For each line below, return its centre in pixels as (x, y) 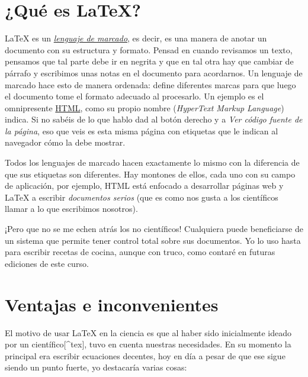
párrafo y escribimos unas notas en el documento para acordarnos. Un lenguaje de (154, 72)
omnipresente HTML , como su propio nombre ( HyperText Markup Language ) (145, 107)
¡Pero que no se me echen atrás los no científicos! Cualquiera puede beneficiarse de (154, 229)
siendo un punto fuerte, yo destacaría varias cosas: (96, 367)
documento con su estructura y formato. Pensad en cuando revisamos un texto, (149, 49)
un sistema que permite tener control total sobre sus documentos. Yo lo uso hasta (153, 240)
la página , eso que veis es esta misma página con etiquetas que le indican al (142, 130)
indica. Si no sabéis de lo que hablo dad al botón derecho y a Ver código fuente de (154, 119)
